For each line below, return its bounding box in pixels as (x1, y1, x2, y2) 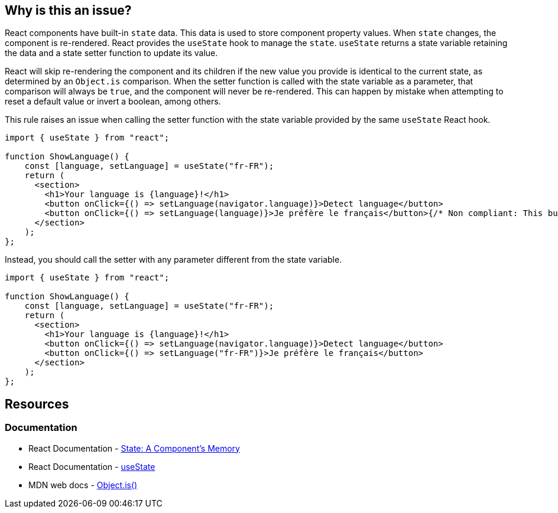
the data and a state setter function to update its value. (5, 48, 218, 58)
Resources (5, 396, 69, 411)
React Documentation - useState (28, 461, 155, 472)
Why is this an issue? (5, 3, 132, 18)
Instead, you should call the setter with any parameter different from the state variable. (5, 254, 342, 265)
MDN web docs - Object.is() (28, 479, 138, 490)
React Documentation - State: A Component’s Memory (28, 443, 240, 453)
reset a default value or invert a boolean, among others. (5, 96, 221, 107)
